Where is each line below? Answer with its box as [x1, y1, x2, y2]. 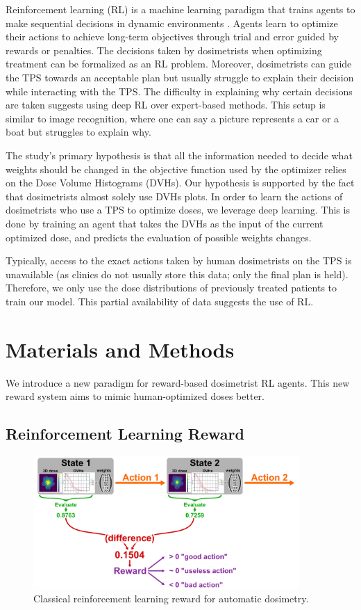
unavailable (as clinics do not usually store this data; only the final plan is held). [6, 266, 349, 281]
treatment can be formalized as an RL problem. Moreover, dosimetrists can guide [6, 56, 352, 71]
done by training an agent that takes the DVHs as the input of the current [6, 216, 324, 230]
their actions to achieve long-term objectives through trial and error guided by [6, 29, 339, 44]
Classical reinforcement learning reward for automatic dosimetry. [33, 591, 309, 606]
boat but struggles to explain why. [6, 125, 151, 139]
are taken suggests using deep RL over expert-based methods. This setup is [6, 97, 326, 112]
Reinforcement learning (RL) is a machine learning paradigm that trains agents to [6, 2, 355, 16]
